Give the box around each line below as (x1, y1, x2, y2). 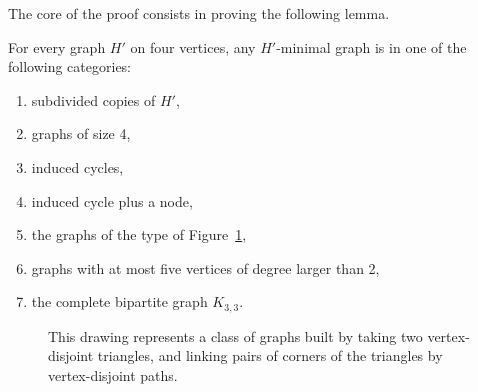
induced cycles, (31, 156, 124, 177)
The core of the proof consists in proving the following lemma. (8, 3, 390, 23)
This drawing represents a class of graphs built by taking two (48, 325, 423, 346)
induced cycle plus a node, (31, 190, 193, 211)
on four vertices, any (130, 36, 256, 57)
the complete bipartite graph (31, 291, 208, 312)
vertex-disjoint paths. (48, 364, 178, 385)
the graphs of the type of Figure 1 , (31, 224, 247, 245)
